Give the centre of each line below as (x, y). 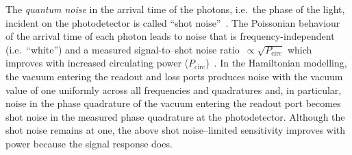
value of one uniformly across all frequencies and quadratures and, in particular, (174, 90)
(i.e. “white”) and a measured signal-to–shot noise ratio (123, 49)
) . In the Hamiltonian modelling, (276, 63)
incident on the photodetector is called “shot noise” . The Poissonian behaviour (173, 22)
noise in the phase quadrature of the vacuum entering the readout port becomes (173, 103)
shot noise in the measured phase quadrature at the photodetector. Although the (175, 116)
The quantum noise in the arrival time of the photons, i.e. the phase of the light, (175, 9)
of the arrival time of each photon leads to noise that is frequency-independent (170, 36)
